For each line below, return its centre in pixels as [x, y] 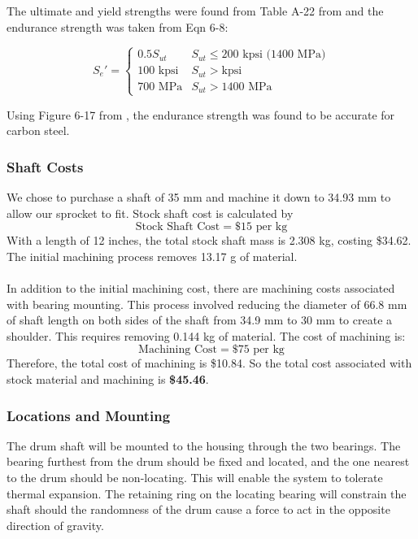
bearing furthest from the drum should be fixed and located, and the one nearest [208, 461]
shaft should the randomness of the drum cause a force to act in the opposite [198, 509]
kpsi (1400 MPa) [284, 55]
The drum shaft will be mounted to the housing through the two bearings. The [204, 445]
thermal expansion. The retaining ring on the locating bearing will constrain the [207, 493]
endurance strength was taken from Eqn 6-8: [118, 26]
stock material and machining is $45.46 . [108, 379]
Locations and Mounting [89, 415]
